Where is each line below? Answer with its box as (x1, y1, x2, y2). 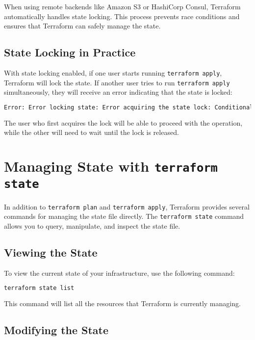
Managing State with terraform (4, 156, 218, 176)
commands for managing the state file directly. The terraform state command (4, 211, 244, 221)
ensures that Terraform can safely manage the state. (4, 21, 161, 31)
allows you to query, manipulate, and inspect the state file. (4, 220, 180, 231)
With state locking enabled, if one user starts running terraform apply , (4, 67, 222, 78)
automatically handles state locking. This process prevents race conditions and (4, 11, 240, 21)
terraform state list (4, 285, 75, 292)
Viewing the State (4, 244, 98, 260)
